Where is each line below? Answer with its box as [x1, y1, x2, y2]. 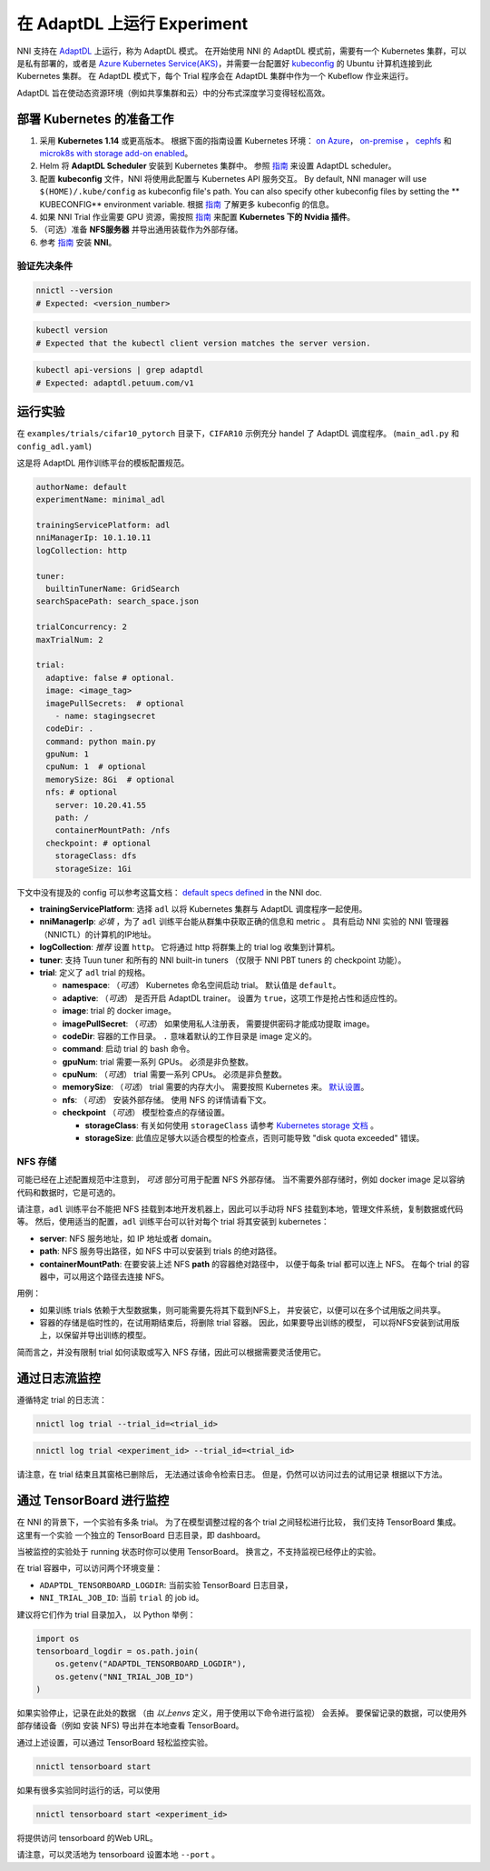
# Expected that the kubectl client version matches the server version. [35, 337, 371, 348]
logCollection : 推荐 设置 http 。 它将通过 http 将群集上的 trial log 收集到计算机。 [39, 942, 340, 953]
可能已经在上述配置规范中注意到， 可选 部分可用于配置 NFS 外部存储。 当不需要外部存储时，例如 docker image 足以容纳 [16, 1174, 465, 1186]
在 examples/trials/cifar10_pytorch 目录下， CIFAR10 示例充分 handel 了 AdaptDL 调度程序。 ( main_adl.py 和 [16, 428, 460, 439]
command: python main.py [45, 736, 156, 746]
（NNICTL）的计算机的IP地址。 [39, 928, 156, 940]
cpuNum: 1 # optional [45, 762, 147, 772]
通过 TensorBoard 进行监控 [16, 1493, 170, 1508]
